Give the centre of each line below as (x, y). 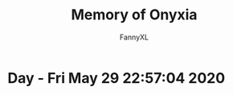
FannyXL (134, 37)
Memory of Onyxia (134, 15)
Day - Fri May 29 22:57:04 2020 (117, 78)
